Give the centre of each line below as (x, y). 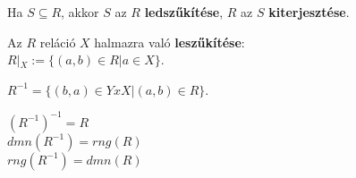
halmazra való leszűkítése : (170, 42)
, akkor (80, 12)
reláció (58, 42)
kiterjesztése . (309, 12)
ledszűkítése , (184, 12)
